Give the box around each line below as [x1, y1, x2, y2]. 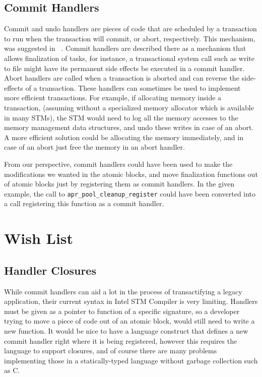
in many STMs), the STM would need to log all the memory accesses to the [4, 112, 238, 122]
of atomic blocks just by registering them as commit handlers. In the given [4, 178, 235, 189]
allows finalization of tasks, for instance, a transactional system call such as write [4, 52, 254, 63]
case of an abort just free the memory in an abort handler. [4, 142, 185, 152]
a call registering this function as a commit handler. [4, 198, 164, 209]
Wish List [4, 228, 74, 248]
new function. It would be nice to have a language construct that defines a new [4, 325, 248, 336]
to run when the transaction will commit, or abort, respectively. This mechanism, [4, 33, 255, 43]
